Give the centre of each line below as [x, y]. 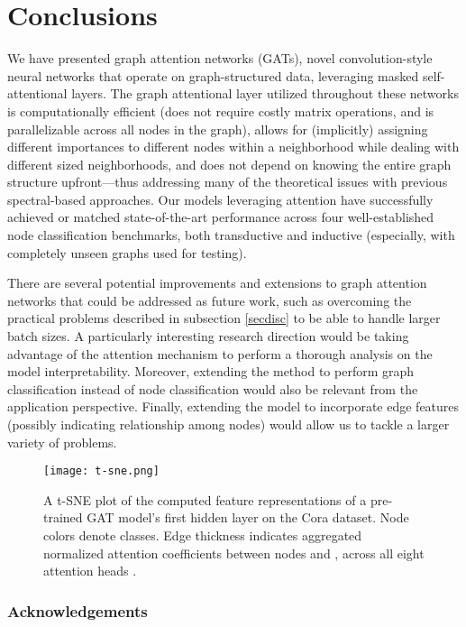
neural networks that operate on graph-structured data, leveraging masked [213, 75]
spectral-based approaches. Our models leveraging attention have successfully [220, 199]
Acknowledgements [78, 610]
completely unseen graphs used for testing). [127, 252]
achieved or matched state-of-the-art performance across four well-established [221, 217]
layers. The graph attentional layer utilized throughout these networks [265, 93]
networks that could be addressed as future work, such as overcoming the [210, 300]
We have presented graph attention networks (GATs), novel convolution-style [220, 58]
